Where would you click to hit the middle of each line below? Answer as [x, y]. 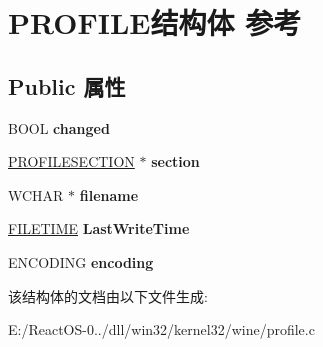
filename [109, 194]
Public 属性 [67, 85]
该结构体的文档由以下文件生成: [108, 295]
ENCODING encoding [81, 261]
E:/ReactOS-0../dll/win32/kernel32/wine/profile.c [161, 329]
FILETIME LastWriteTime [99, 228]
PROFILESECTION [71, 161]
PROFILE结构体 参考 [155, 22]
